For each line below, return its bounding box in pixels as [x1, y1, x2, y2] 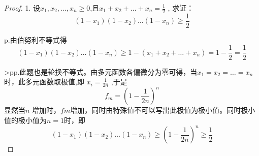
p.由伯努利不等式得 [4, 34, 67, 45]
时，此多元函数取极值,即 [4, 76, 84, 87]
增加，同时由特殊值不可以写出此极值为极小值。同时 [70, 105, 241, 115]
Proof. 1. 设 [4, 3, 41, 13]
